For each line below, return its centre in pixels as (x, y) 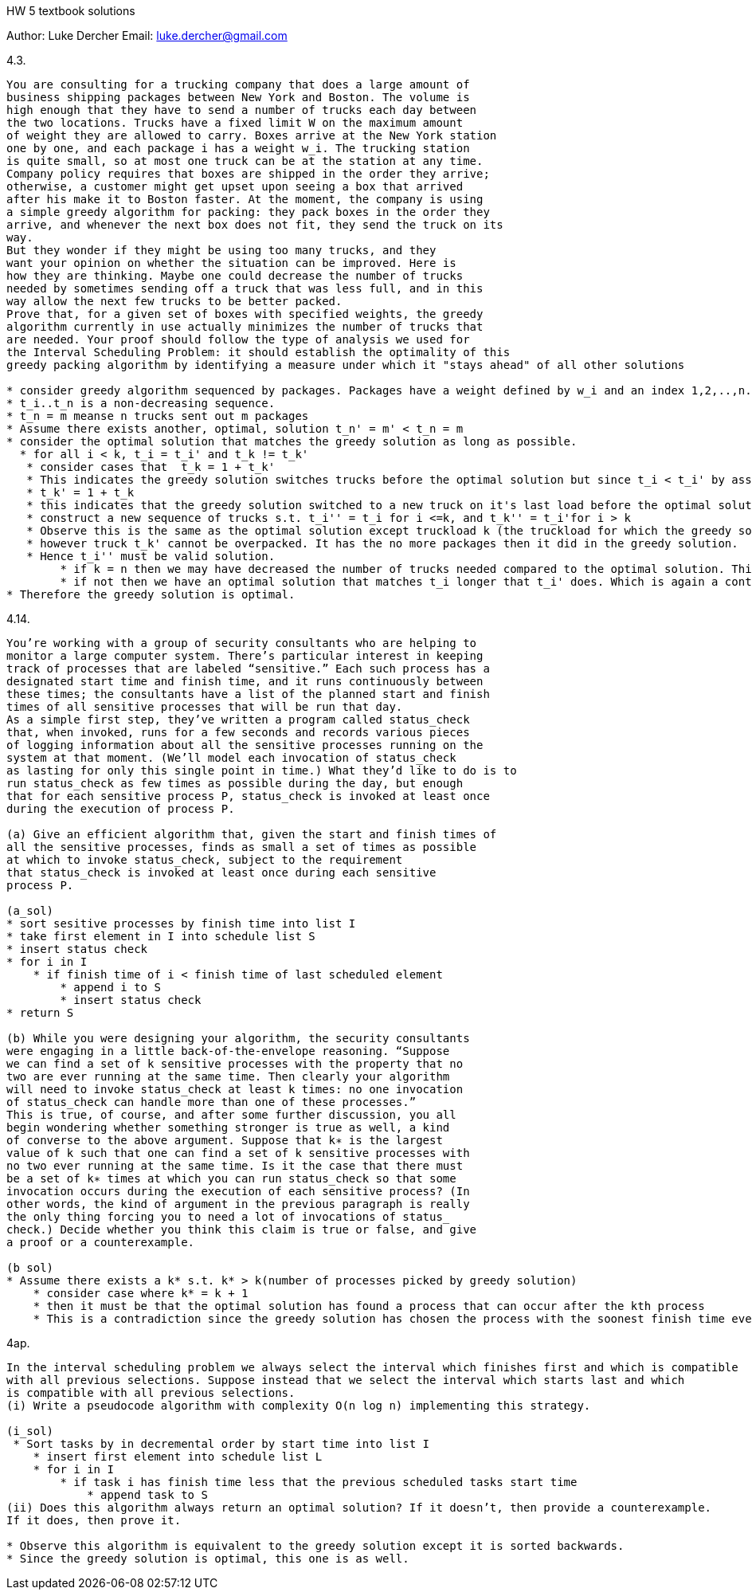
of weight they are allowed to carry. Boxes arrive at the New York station (252, 135)
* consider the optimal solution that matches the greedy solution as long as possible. (292, 441)
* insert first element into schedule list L (178, 1457)
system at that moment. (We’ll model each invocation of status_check (231, 758)
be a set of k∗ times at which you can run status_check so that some (231, 1178)
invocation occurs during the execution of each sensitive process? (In (238, 1191)
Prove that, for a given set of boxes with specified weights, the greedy (245, 314)
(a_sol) (30, 911)
